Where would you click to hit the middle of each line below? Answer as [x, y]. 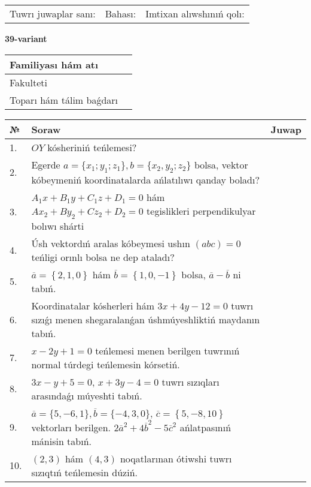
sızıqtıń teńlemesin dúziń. [84, 472]
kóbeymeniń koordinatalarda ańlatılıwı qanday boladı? [145, 179]
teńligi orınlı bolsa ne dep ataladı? [103, 257]
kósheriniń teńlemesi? [92, 147]
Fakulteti [28, 82]
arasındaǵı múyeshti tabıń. [87, 395]
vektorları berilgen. [71, 427]
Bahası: [121, 13]
